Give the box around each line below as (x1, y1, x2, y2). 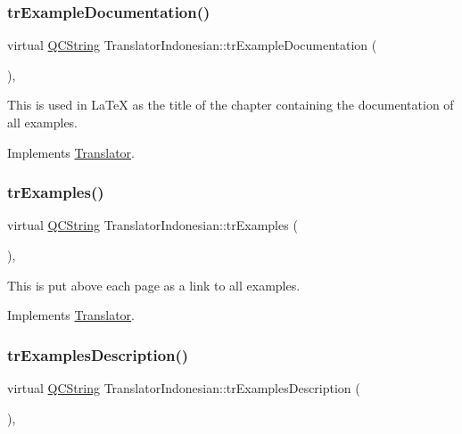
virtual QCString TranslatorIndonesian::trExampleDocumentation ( (7, 36, 377, 54)
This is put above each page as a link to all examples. (7, 275, 301, 294)
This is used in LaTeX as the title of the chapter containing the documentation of (7, 95, 454, 114)
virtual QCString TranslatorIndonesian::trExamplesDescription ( (7, 379, 360, 397)
